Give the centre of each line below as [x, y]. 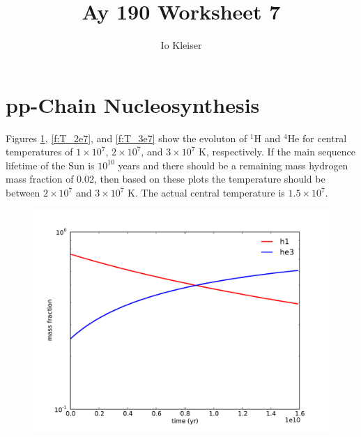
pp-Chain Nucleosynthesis [133, 104]
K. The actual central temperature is [206, 193]
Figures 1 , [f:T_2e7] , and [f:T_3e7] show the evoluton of [126, 138]
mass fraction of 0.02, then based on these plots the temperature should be [166, 179]
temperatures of [39, 152]
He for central [317, 138]
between [23, 193]
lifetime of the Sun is [50, 165]
